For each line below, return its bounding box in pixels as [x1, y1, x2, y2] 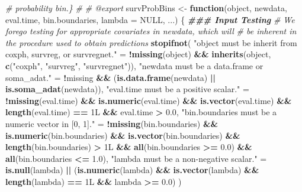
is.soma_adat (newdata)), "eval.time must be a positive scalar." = [5, 83, 249, 95]
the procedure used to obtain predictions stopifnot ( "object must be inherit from [5, 36, 297, 48]
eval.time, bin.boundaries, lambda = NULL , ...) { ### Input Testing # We [5, 13, 295, 25]
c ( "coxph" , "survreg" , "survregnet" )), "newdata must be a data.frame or [5, 59, 264, 71]
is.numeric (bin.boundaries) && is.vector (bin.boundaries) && [5, 129, 240, 141]
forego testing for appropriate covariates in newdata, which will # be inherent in [5, 25, 297, 37]
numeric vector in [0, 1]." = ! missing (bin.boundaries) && [5, 117, 218, 129]
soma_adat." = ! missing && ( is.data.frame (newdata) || [5, 71, 216, 83]
